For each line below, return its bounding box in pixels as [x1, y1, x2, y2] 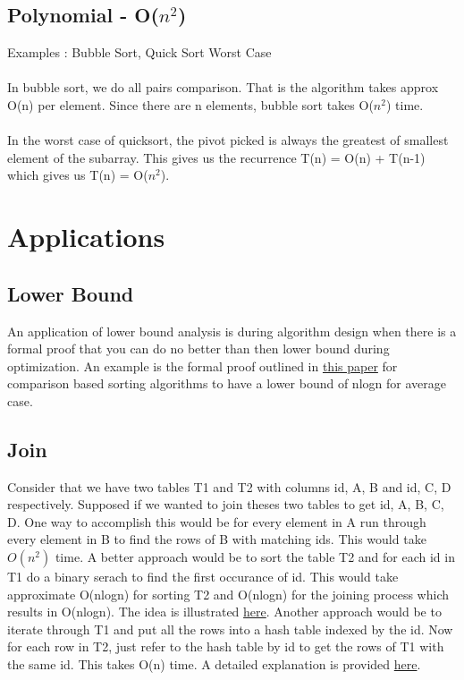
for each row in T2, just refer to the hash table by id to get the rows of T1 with [7, 637, 444, 656]
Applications [7, 218, 165, 255]
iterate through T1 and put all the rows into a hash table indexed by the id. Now [7, 619, 453, 638]
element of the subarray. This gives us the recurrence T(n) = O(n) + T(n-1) [7, 148, 426, 166]
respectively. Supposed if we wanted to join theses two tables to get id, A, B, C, [7, 495, 444, 514]
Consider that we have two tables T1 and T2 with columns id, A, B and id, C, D [7, 477, 451, 496]
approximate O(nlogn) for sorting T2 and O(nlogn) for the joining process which [7, 584, 449, 603]
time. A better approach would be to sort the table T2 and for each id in [55, 548, 455, 566]
